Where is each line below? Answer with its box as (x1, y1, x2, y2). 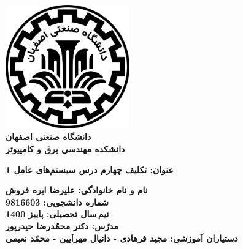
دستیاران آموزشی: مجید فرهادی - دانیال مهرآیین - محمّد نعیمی (6, 231, 238, 244)
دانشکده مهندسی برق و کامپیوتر (6, 142, 125, 155)
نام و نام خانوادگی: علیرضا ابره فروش (6, 184, 148, 196)
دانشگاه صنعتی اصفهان (6, 130, 91, 143)
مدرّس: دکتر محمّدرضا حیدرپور (6, 219, 118, 232)
